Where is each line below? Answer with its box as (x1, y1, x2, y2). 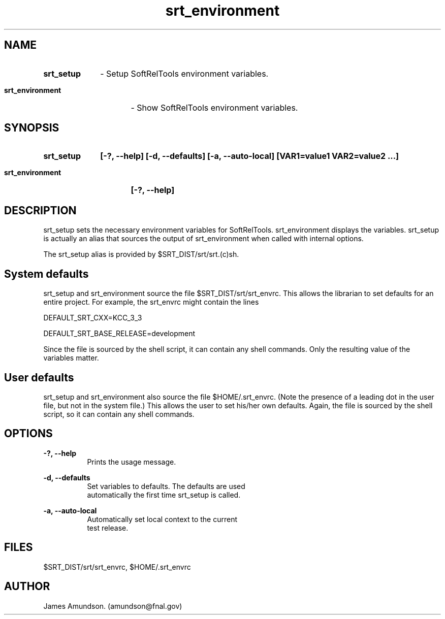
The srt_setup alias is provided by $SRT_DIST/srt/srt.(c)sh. (43, 250, 239, 259)
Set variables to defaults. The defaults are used (87, 481, 245, 491)
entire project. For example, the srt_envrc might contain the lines (43, 298, 259, 307)
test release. (87, 523, 129, 532)
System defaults (4, 267, 89, 280)
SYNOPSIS (4, 121, 59, 135)
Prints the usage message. (87, 457, 176, 466)
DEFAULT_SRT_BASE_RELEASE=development (43, 329, 195, 338)
